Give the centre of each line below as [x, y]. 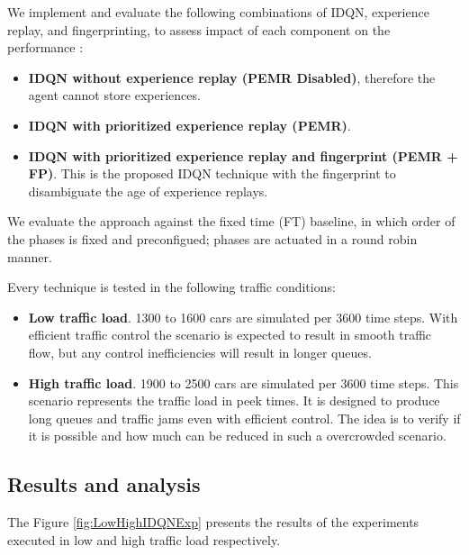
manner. [30, 256]
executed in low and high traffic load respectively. [144, 539]
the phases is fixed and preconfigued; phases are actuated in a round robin [212, 238]
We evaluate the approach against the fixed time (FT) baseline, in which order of [231, 221]
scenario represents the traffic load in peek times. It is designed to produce [234, 400]
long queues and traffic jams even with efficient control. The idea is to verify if [244, 418]
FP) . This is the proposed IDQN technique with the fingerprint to [212, 173]
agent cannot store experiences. [114, 95]
